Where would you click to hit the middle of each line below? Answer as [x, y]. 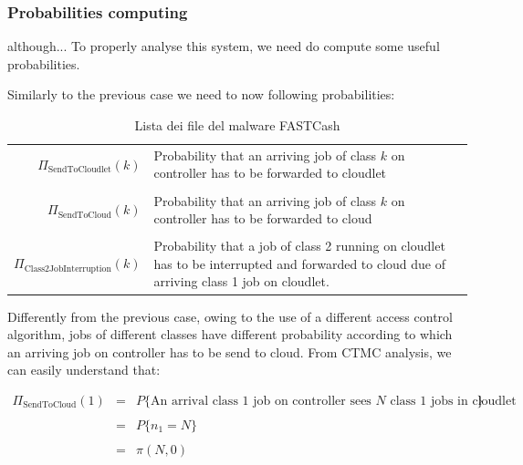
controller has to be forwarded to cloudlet [270, 173]
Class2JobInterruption [68, 269]
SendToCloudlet [79, 170]
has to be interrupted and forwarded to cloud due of [300, 263]
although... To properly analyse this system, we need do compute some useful [224, 46]
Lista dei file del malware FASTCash [237, 125]
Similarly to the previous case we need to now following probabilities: [201, 94]
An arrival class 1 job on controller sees [261, 401]
